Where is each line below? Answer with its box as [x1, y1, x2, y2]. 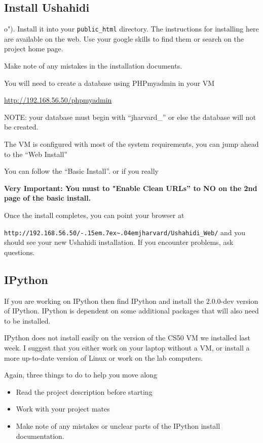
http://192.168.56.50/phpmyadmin [4, 94, 112, 105]
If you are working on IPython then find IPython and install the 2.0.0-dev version [4, 295, 258, 306]
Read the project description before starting [16, 386, 153, 397]
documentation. [16, 430, 64, 441]
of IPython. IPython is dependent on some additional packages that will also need [4, 305, 259, 316]
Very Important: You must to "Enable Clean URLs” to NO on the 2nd [4, 182, 257, 193]
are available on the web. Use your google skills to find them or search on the [4, 33, 244, 44]
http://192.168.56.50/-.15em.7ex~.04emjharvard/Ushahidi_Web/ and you [4, 227, 246, 237]
